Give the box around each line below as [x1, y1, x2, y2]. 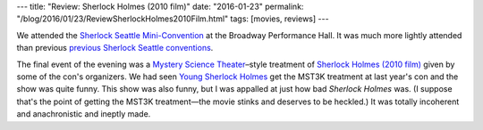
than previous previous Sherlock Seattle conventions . [16, 43, 214, 53]
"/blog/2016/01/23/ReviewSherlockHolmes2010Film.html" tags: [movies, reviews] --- [16, 13, 330, 24]
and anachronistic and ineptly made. [16, 109, 151, 119]
